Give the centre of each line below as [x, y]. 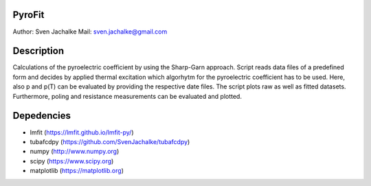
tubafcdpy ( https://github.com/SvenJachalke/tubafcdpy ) [110, 141]
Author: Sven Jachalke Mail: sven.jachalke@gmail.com [90, 32]
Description [38, 51]
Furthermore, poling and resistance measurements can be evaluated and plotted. [127, 96]
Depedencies [42, 116]
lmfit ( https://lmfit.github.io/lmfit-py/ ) [82, 132]
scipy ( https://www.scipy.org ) [72, 161]
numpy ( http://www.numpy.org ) [75, 152]
